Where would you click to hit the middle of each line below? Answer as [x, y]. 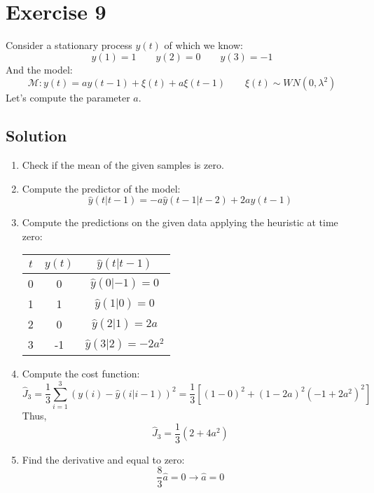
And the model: [39, 69]
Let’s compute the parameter [68, 98]
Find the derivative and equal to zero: [103, 459]
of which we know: [203, 45]
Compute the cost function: [81, 374]
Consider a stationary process [69, 45]
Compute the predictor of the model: [101, 188]
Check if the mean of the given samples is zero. [123, 165]
